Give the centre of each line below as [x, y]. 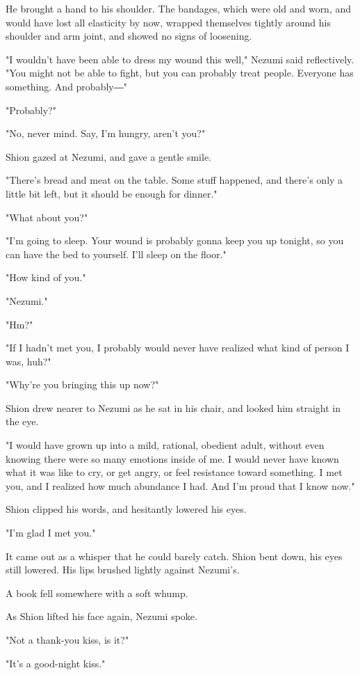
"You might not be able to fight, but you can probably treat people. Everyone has [180, 73]
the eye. [22, 421]
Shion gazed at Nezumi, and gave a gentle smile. [108, 156]
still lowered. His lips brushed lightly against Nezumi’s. [123, 570]
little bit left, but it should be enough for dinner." [112, 193]
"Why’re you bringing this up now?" [82, 384]
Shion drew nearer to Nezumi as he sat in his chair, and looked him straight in [173, 407]
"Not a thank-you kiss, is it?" [67, 640]
